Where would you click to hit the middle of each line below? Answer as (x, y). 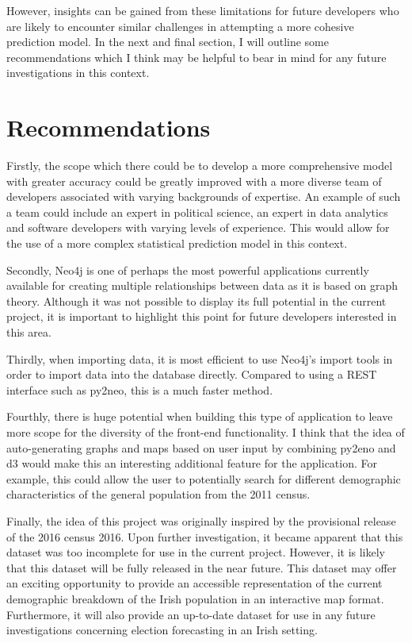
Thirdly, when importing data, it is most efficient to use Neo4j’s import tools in (200, 358)
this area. (29, 332)
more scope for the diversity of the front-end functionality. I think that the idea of (206, 432)
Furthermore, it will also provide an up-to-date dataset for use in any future (191, 614)
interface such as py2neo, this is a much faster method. (140, 389)
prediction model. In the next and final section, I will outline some (168, 42)
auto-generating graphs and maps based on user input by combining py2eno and (201, 447)
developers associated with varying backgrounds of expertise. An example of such (204, 196)
